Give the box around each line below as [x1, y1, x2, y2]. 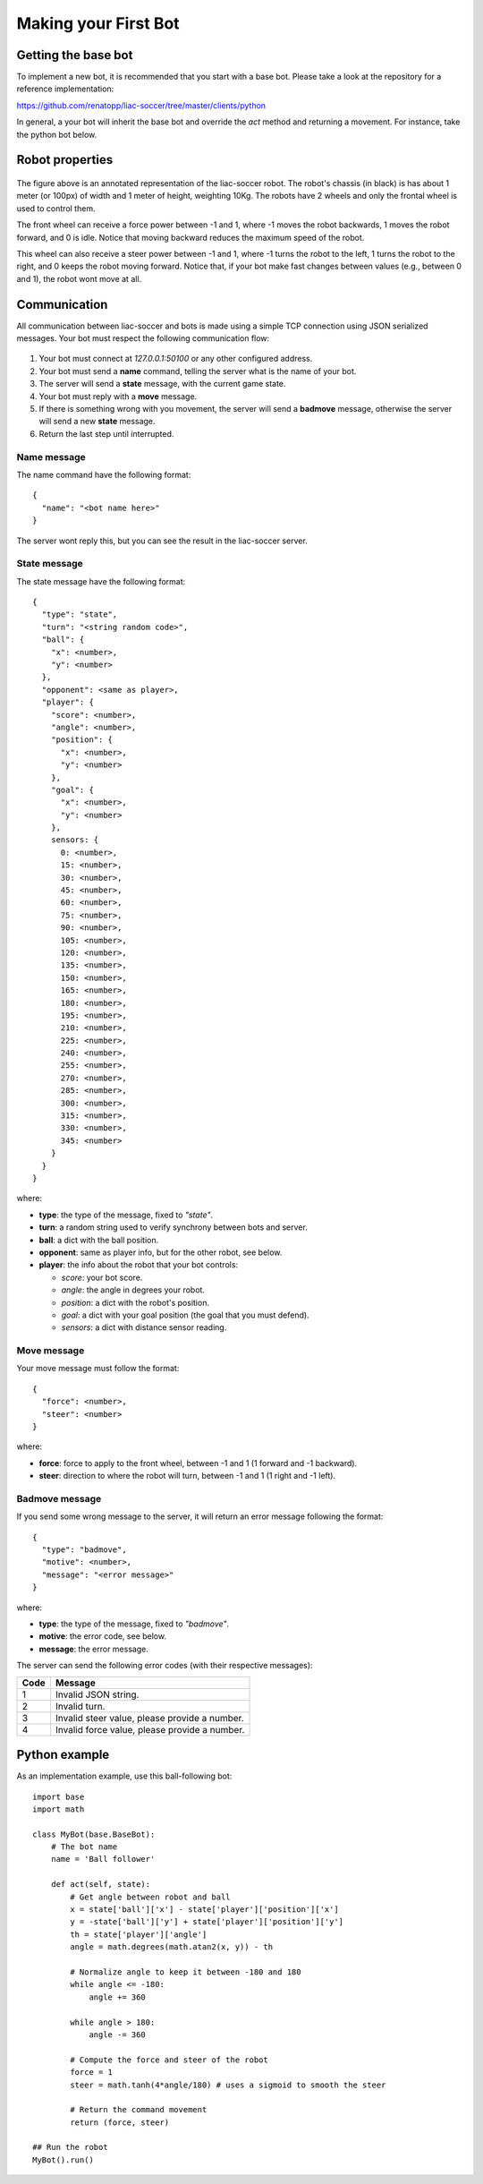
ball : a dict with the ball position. [38, 1234, 159, 1245]
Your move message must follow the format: [16, 1363, 180, 1374]
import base [32, 1791, 85, 1802]
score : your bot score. [61, 1272, 143, 1283]
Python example [16, 1747, 110, 1762]
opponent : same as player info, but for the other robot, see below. [38, 1247, 283, 1258]
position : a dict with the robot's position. [61, 1297, 210, 1308]
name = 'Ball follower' [50, 1854, 156, 1864]
